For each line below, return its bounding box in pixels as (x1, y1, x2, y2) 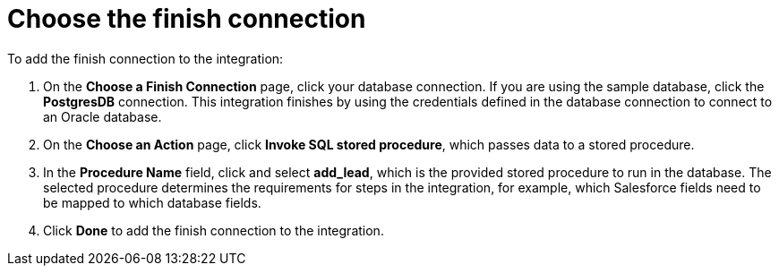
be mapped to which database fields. (43, 194, 261, 210)
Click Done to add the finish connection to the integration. (43, 222, 384, 238)
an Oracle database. (43, 108, 162, 124)
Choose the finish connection (7, 4, 366, 34)
